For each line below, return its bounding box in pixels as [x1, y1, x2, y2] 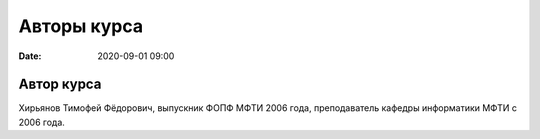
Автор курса [18, 76, 102, 93]
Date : [18, 50, 42, 62]
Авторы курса [18, 15, 144, 37]
